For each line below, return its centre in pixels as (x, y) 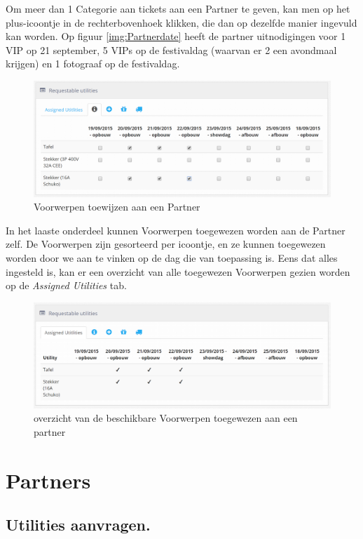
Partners (48, 480)
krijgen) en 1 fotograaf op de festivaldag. (93, 64)
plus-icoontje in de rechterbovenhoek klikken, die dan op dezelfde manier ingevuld (181, 22)
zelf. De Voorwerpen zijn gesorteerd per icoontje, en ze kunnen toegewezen (166, 244)
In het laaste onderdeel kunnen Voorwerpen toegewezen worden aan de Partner (176, 230)
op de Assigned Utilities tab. (66, 285)
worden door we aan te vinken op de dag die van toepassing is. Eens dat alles (172, 257)
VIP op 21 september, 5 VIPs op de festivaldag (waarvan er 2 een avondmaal (171, 49)
